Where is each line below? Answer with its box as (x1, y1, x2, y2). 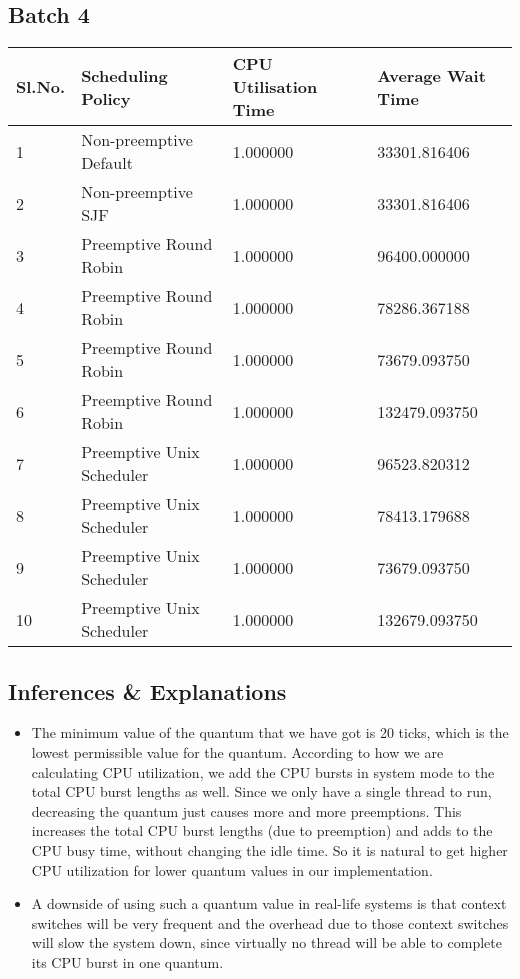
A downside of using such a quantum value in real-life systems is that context (31, 893, 507, 914)
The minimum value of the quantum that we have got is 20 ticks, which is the (31, 722, 509, 743)
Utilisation (232, 75, 318, 99)
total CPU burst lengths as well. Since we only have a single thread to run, (31, 781, 492, 802)
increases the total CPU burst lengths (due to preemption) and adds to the (31, 820, 493, 841)
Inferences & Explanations (8, 675, 287, 706)
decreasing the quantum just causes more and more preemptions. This (31, 800, 462, 821)
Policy (81, 86, 131, 110)
